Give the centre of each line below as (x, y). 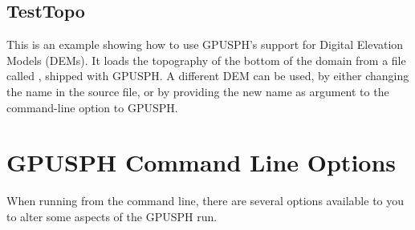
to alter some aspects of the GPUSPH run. (112, 216)
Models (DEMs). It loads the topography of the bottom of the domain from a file (206, 60)
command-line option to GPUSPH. (92, 107)
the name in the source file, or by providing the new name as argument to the (198, 91)
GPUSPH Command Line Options (201, 162)
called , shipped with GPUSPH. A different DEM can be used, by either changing (208, 76)
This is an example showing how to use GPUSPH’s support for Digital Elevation (205, 44)
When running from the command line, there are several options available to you (205, 201)
